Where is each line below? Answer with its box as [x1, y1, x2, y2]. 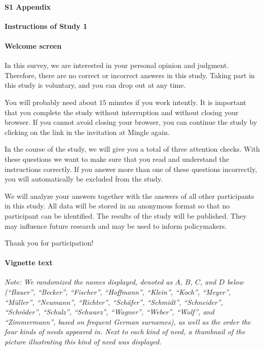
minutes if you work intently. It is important [108, 96, 246, 107]
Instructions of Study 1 [5, 20, 88, 31]
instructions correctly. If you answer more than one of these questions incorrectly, [5, 163, 257, 174]
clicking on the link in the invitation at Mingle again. [5, 126, 170, 137]
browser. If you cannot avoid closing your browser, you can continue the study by [5, 117, 257, 127]
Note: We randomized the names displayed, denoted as [5, 276, 173, 287]
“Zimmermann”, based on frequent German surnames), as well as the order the [5, 316, 251, 327]
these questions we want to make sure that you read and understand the [5, 153, 230, 164]
